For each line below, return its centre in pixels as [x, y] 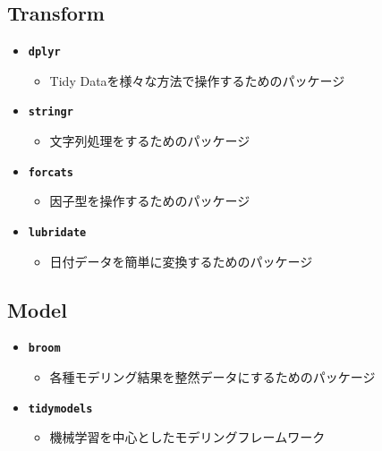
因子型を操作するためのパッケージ [150, 201]
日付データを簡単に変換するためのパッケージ [181, 261]
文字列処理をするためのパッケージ [150, 141]
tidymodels [60, 408]
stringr [51, 112]
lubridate [57, 232]
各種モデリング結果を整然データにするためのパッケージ [212, 377]
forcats [51, 172]
